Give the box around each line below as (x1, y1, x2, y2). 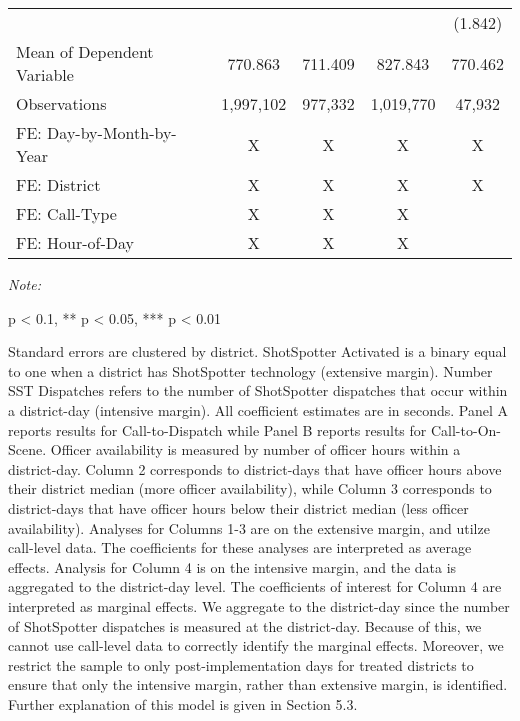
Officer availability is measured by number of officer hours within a (50, 439, 461, 460)
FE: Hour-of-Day (16, 231, 135, 254)
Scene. (8, 439, 47, 460)
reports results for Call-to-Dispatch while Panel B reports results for (8, 419, 427, 440)
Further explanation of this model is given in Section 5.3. (8, 693, 358, 714)
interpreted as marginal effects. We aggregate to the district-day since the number (8, 595, 510, 616)
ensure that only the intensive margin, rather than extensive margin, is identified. (8, 674, 508, 695)
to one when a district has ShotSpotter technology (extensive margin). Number (8, 360, 493, 381)
